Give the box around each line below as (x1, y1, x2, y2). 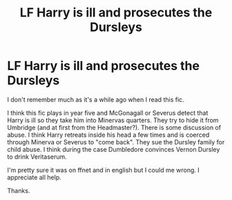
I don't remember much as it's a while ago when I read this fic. (7, 95, 184, 104)
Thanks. (7, 186, 30, 195)
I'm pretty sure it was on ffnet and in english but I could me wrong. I (7, 166, 200, 174)
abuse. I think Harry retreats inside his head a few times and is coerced (7, 131, 210, 139)
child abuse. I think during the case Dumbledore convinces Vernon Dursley (7, 145, 220, 153)
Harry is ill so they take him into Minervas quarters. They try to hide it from (7, 115, 219, 124)
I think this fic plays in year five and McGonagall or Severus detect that (7, 109, 209, 117)
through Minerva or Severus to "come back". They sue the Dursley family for (7, 137, 225, 146)
